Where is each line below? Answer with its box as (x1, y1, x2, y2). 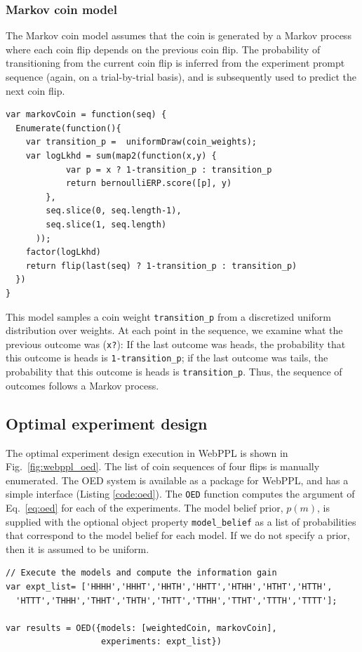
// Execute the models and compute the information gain (6, 568, 277, 578)
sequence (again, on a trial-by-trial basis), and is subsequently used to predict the (6, 69, 356, 84)
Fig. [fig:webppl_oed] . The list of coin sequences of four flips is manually (6, 459, 320, 474)
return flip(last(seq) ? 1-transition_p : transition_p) (25, 260, 297, 271)
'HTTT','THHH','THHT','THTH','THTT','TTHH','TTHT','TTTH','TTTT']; (15, 595, 337, 606)
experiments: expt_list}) (101, 637, 222, 647)
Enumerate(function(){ (15, 123, 121, 133)
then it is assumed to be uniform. (6, 541, 149, 556)
